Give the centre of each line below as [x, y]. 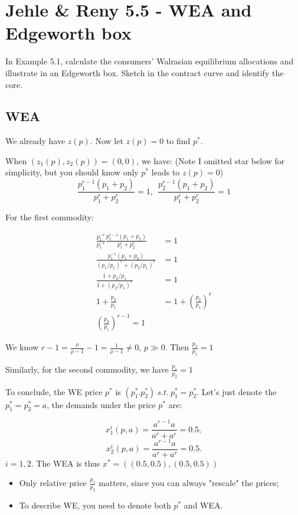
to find [178, 141]
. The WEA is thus [66, 463]
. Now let [107, 141]
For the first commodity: [50, 216]
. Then [177, 347]
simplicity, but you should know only [72, 172]
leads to [166, 172]
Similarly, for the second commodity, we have [87, 369]
